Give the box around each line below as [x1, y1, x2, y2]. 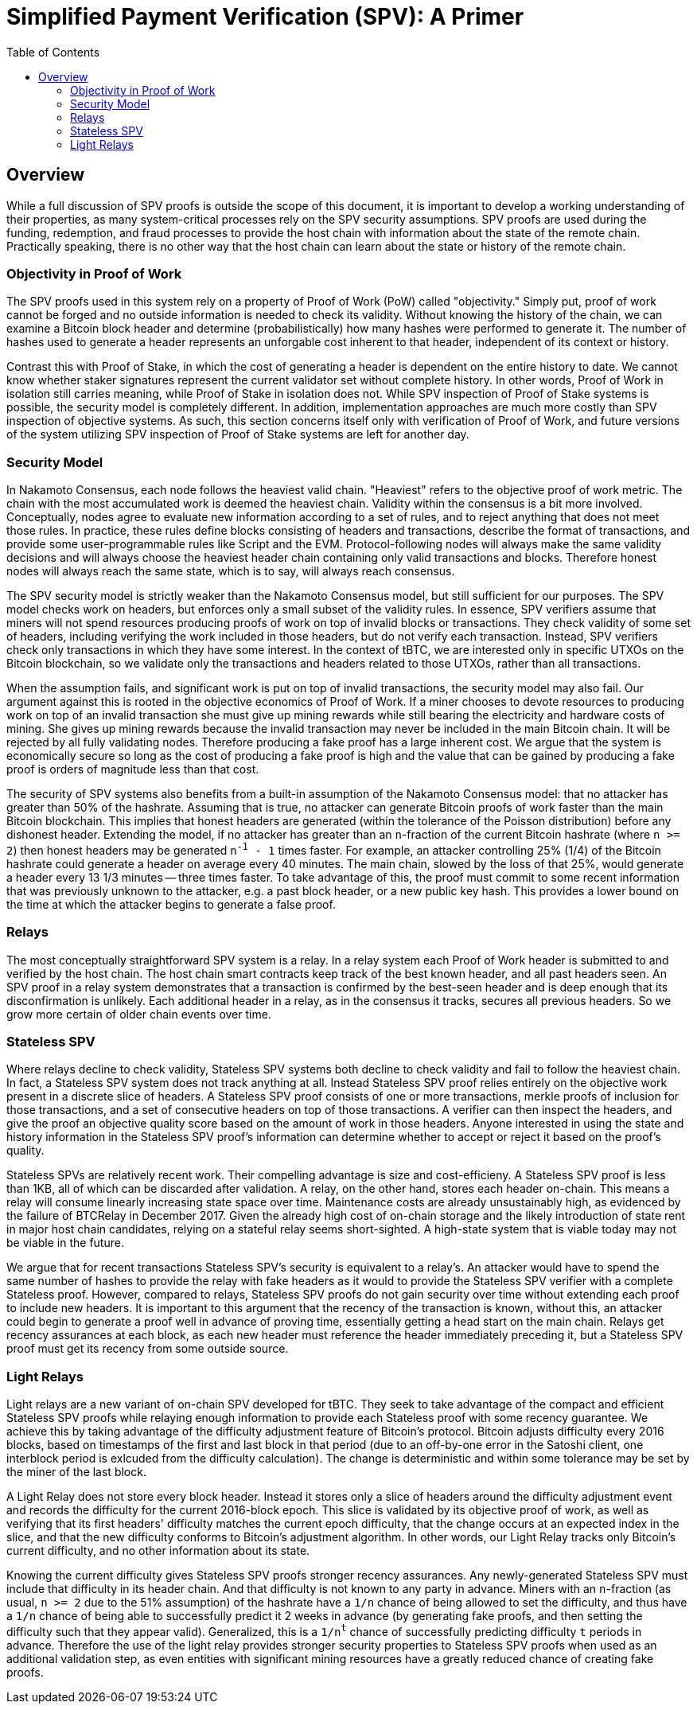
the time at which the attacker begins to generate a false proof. [6, 897, 336, 911]
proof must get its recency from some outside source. [6, 1342, 289, 1356]
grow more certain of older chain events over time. [6, 1007, 271, 1021]
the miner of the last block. [6, 1465, 146, 1478]
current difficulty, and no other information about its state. [6, 1544, 310, 1557]
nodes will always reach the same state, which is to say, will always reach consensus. [6, 564, 455, 578]
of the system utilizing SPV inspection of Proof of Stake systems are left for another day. [6, 427, 469, 442]
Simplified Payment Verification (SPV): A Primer [6, 3, 524, 30]
